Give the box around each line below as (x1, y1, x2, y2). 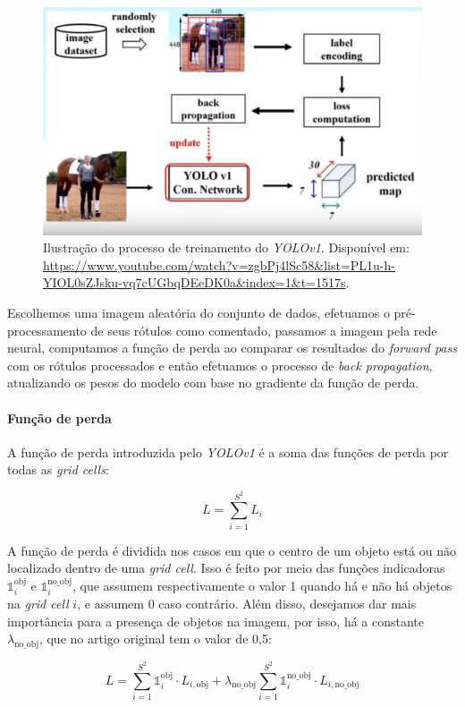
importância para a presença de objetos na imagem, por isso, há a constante (7, 611, 425, 630)
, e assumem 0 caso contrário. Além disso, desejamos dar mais (77, 594, 417, 613)
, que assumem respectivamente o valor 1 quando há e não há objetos (72, 575, 452, 594)
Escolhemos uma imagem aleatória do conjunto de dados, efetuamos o (7, 303, 390, 322)
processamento (7, 320, 87, 339)
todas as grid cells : (7, 460, 109, 479)
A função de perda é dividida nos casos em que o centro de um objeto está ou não (7, 541, 457, 559)
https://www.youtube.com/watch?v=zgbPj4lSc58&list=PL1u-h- (43, 255, 395, 274)
